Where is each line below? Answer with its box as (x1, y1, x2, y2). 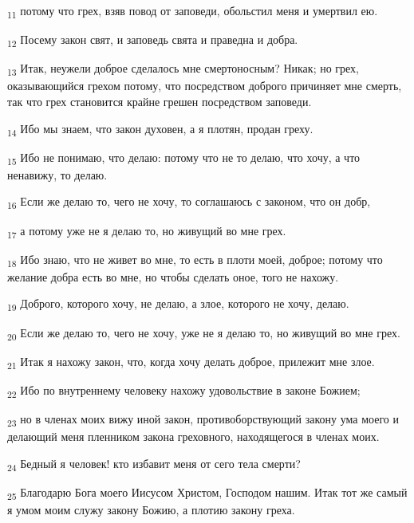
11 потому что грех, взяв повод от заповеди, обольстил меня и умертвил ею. (7, 2, 378, 21)
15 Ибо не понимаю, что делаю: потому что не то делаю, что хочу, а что (7, 148, 361, 167)
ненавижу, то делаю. (7, 166, 108, 183)
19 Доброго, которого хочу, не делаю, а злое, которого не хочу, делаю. (7, 295, 349, 314)
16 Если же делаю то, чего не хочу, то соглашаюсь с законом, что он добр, (7, 193, 371, 212)
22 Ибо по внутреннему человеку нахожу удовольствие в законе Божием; (7, 381, 361, 400)
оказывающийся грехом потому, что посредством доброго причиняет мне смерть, (7, 77, 402, 94)
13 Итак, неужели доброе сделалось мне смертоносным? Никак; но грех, (7, 60, 360, 79)
